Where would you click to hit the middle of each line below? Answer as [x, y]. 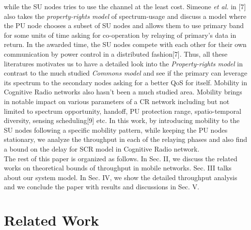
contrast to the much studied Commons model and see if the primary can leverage [126, 73]
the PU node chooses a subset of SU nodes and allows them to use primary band [124, 25]
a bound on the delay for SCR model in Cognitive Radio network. [102, 148]
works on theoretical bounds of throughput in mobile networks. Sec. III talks [118, 168]
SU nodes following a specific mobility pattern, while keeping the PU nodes [116, 130]
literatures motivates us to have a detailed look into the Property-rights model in [123, 63]
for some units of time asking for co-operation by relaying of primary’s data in [120, 35]
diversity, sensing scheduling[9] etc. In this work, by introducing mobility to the [122, 120]
